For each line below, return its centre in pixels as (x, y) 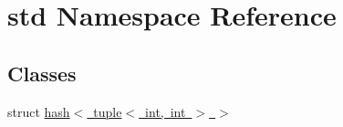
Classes (42, 73)
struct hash (39, 111)
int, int (166, 111)
